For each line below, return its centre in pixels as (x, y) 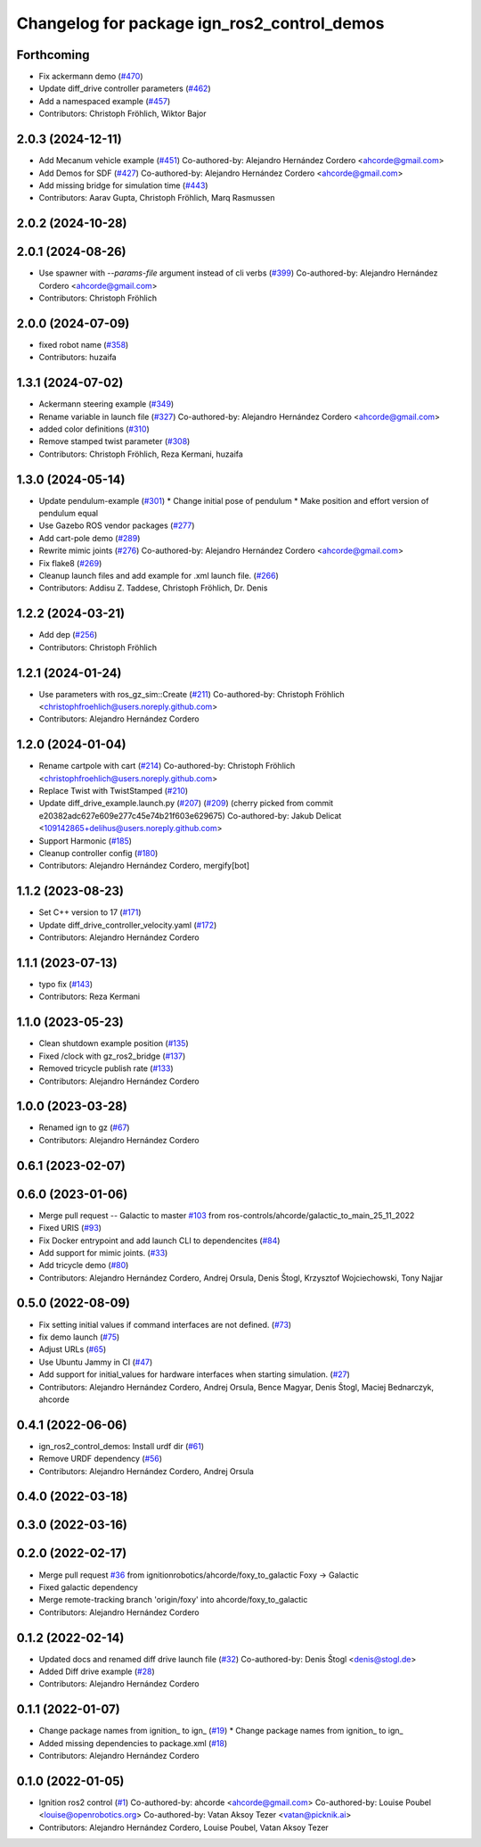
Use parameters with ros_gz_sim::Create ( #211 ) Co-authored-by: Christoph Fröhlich (192, 694)
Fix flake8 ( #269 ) (70, 563)
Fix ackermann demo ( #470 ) (91, 77)
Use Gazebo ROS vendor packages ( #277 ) (117, 525)
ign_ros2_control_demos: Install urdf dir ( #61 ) (122, 1446)
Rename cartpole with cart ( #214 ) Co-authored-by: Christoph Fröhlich (167, 766)
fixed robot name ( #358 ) (84, 344)
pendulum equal (68, 514)
